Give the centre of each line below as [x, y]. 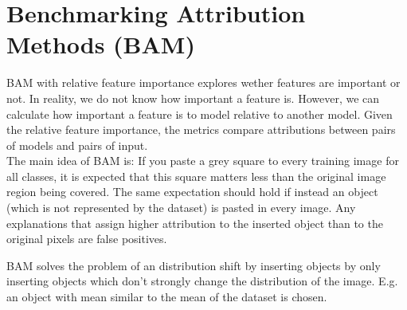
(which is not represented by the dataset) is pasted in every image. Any [181, 208]
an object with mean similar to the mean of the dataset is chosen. [167, 297]
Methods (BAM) [101, 44]
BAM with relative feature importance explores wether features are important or [203, 82]
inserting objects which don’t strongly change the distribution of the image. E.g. [202, 281]
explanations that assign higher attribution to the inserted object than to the [195, 223]
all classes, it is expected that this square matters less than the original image [196, 176]
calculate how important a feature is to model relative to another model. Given [200, 114]
